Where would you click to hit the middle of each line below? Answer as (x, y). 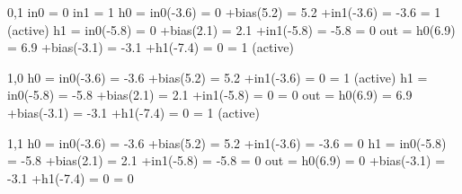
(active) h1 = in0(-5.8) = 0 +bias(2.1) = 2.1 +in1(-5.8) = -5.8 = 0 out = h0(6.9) (231, 29)
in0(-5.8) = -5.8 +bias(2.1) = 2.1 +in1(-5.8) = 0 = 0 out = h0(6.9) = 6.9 (210, 95)
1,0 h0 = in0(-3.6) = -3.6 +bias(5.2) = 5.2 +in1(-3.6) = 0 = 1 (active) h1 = (218, 77)
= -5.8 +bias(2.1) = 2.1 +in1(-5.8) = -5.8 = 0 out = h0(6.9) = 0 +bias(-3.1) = (227, 160)
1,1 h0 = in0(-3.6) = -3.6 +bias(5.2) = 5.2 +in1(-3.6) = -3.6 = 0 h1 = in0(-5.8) (227, 142)
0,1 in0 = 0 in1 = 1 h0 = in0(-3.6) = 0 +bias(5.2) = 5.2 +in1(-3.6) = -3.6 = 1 (224, 12)
